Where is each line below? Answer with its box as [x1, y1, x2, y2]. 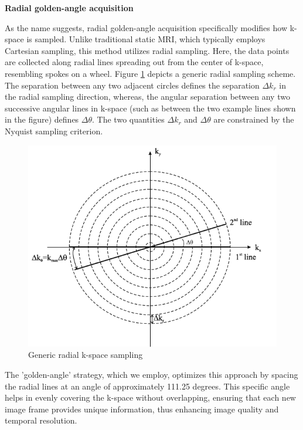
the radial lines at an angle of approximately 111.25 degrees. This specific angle [5, 380, 290, 392]
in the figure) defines [5, 113, 79, 126]
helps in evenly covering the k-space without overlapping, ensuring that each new [5, 391, 296, 404]
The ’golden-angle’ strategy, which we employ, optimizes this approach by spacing [5, 368, 298, 381]
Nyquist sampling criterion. [5, 124, 103, 137]
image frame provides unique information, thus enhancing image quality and [5, 402, 279, 415]
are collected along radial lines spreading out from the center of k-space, [5, 56, 264, 68]
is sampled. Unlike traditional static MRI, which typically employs [26, 33, 265, 45]
